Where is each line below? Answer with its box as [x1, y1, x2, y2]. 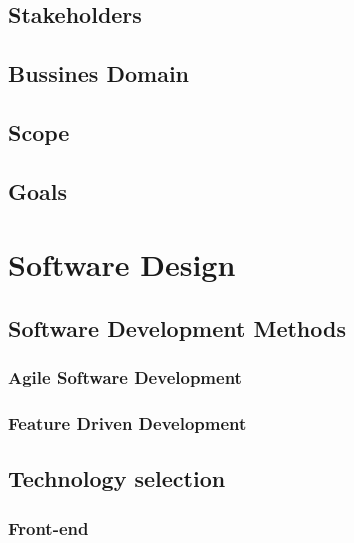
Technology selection [8, 463, 226, 494]
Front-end [8, 515, 89, 540]
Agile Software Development [8, 365, 242, 390]
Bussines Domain [8, 58, 189, 89]
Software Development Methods [8, 312, 346, 343]
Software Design [8, 244, 236, 285]
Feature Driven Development [8, 411, 247, 436]
